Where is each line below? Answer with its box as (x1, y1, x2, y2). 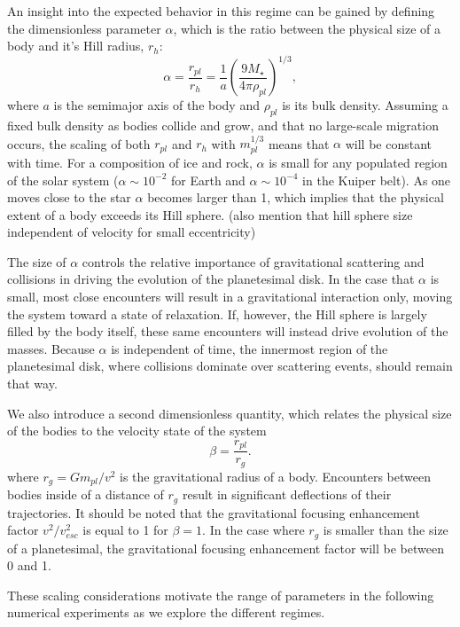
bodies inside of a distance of (7, 485, 164, 504)
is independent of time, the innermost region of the (111, 339, 388, 357)
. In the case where (202, 521, 305, 539)
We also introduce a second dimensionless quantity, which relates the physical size (7, 404, 452, 422)
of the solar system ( (7, 170, 119, 189)
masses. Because (7, 339, 95, 357)
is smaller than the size (323, 521, 448, 539)
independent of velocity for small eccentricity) (7, 223, 256, 241)
